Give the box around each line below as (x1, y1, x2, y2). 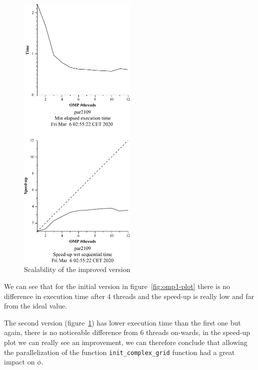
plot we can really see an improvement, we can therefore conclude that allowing (4, 337, 247, 347)
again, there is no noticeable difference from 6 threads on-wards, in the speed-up (4, 327, 250, 337)
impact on (4, 356, 35, 367)
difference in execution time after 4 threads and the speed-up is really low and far (4, 290, 254, 301)
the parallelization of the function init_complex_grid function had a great (4, 346, 235, 357)
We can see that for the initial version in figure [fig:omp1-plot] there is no (4, 281, 230, 291)
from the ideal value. (4, 300, 67, 311)
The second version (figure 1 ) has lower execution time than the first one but (4, 317, 241, 327)
